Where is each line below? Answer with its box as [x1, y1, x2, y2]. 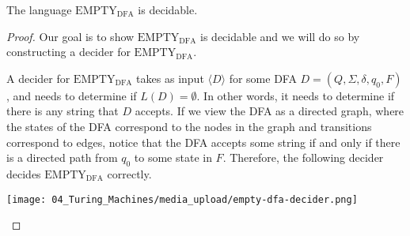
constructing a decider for [6, 43, 131, 60]
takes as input [136, 69, 204, 86]
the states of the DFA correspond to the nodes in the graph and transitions [6, 118, 372, 134]
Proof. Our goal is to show [6, 28, 135, 44]
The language [6, 2, 72, 17]
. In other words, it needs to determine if [196, 87, 395, 103]
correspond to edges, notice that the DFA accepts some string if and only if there [6, 133, 401, 150]
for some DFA [229, 69, 297, 86]
